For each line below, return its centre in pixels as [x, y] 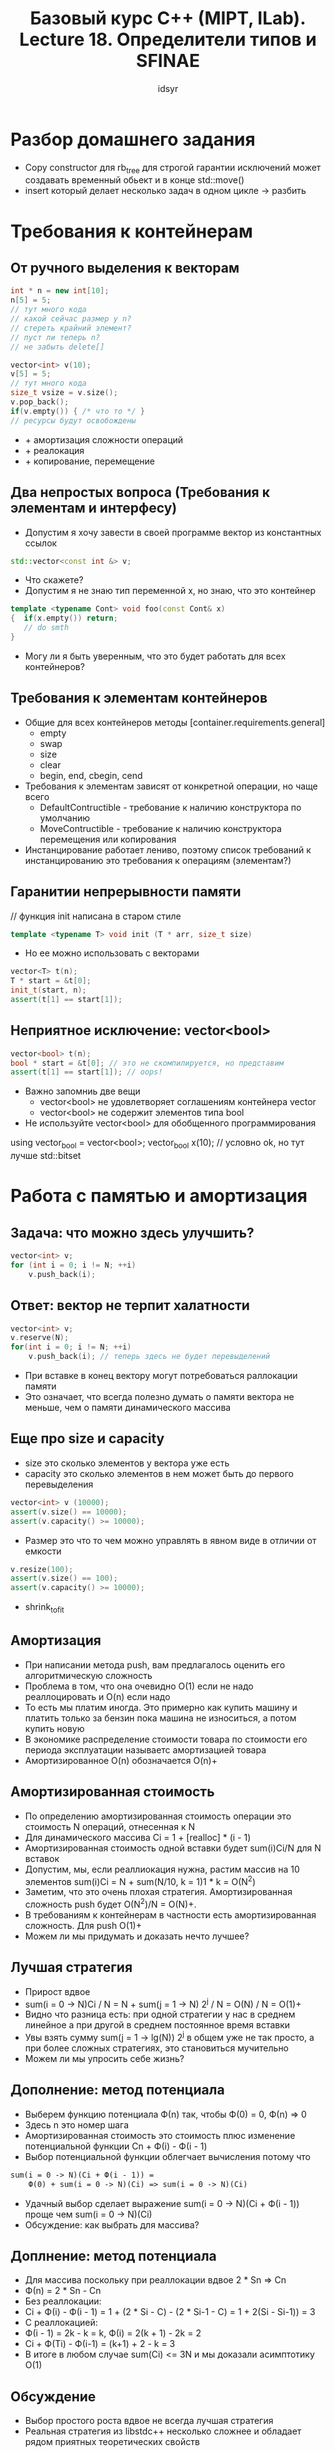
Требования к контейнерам [131, 231]
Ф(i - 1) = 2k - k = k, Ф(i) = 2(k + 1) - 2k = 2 [113, 2333]
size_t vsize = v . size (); [64, 393]
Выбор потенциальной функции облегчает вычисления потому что [167, 2156]
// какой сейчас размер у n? [71, 319]
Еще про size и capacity [87, 1438]
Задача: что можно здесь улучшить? [132, 1232]
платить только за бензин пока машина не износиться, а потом [160, 1718]
